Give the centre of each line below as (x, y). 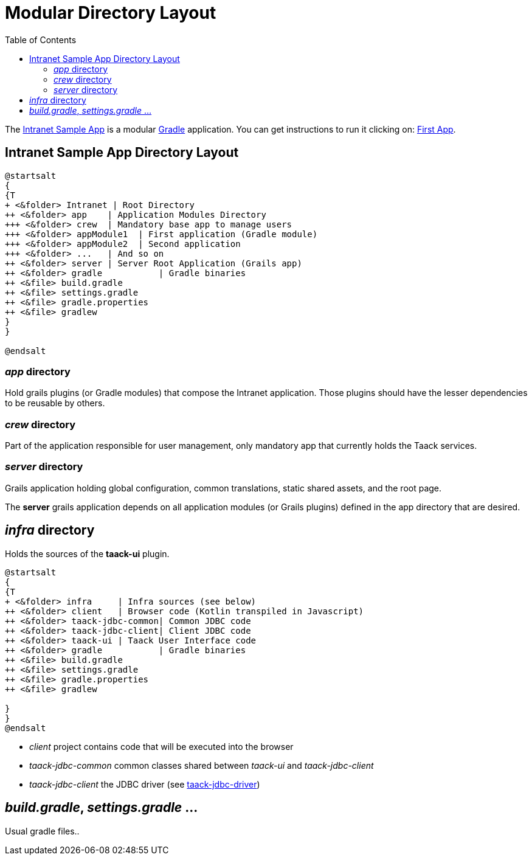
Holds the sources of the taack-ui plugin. (87, 553)
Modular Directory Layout (111, 13)
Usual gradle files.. (42, 831)
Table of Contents (41, 40)
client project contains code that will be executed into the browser (161, 746)
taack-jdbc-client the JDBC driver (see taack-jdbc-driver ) (145, 784)
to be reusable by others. (55, 403)
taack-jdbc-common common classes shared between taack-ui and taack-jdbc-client (202, 765)
